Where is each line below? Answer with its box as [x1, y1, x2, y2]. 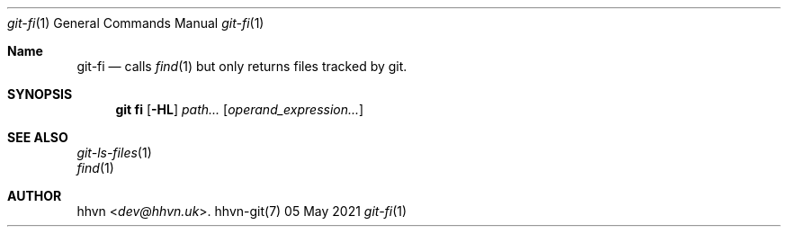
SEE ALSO [7, 130, 68, 145]
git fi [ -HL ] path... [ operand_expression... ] [115, 102, 364, 117]
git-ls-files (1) [76, 145, 152, 160]
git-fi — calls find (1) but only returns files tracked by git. [76, 58, 407, 74]
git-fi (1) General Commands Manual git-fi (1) [7, 15, 264, 31]
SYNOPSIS [7, 86, 73, 102]
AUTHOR [7, 188, 62, 203]
